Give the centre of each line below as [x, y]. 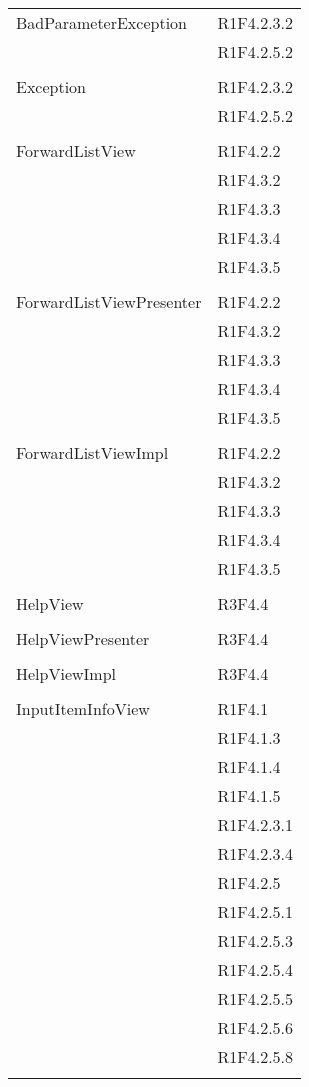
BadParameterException [101, 22]
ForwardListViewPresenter [109, 301]
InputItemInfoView [83, 708]
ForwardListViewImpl [92, 452]
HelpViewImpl [66, 673]
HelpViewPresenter [83, 638]
